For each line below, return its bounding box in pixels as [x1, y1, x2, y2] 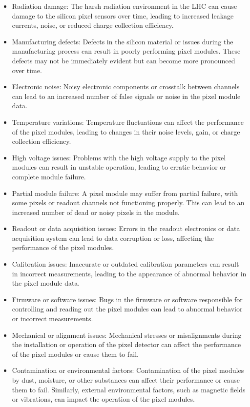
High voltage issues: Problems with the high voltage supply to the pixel [12, 152, 226, 162]
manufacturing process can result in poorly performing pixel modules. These [12, 46, 241, 56]
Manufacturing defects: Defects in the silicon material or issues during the [12, 36, 233, 46]
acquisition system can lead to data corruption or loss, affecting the [12, 233, 214, 243]
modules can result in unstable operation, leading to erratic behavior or [12, 162, 226, 172]
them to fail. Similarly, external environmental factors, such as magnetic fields [12, 384, 246, 394]
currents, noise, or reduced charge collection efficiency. [12, 20, 174, 30]
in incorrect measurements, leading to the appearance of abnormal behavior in [12, 268, 247, 278]
